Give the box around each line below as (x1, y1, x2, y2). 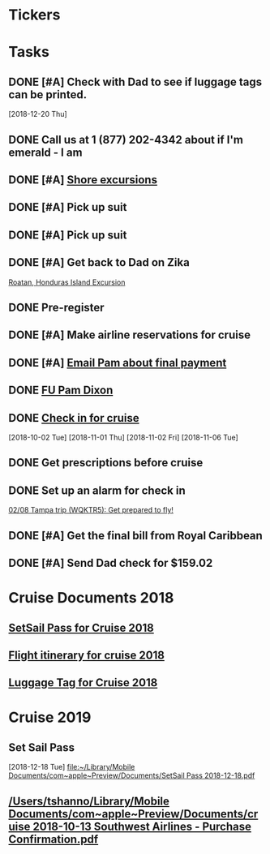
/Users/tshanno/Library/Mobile (8, 794, 170, 808)
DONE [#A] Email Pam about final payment (8, 355, 227, 370)
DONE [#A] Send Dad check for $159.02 (8, 556, 213, 569)
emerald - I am (8, 145, 83, 159)
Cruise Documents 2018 (8, 589, 174, 607)
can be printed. (8, 88, 88, 101)
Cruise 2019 (8, 708, 92, 727)
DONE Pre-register (8, 300, 105, 314)
